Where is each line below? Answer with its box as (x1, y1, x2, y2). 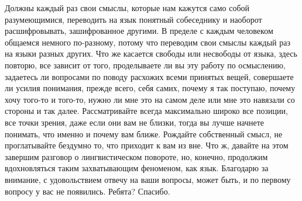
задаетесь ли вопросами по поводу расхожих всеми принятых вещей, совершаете (5, 70, 294, 82)
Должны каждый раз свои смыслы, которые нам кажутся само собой (5, 2, 250, 13)
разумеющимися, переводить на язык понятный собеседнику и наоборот (5, 13, 262, 25)
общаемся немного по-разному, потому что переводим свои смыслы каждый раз (5, 36, 290, 48)
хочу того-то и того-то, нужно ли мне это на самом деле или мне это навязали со (5, 93, 295, 105)
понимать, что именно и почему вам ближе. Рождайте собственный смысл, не (5, 127, 283, 140)
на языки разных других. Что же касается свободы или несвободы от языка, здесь (5, 47, 297, 60)
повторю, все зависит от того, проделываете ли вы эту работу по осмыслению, (5, 58, 286, 71)
